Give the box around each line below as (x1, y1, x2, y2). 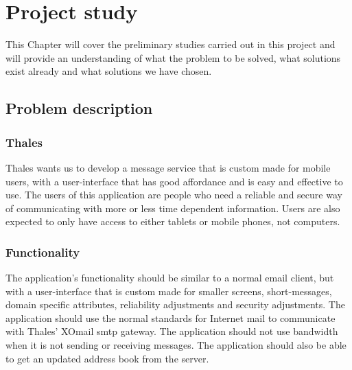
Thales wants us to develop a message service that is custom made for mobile (5, 160, 331, 174)
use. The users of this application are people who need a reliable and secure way (5, 187, 342, 202)
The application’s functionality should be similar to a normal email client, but (5, 270, 334, 285)
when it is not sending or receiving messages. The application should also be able (5, 338, 347, 352)
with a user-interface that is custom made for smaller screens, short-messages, (5, 284, 332, 298)
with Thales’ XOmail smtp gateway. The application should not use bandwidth (5, 324, 338, 338)
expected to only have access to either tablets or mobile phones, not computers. (5, 214, 340, 229)
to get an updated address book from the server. (5, 351, 209, 365)
